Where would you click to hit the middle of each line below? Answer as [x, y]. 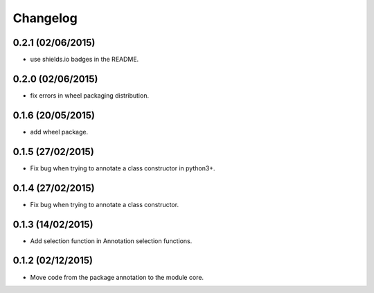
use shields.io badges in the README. [84, 60]
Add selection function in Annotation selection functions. [111, 241]
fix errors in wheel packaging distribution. [89, 95]
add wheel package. [59, 132]
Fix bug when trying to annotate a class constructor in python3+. [123, 168]
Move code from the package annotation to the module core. [117, 277]
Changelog [45, 18]
